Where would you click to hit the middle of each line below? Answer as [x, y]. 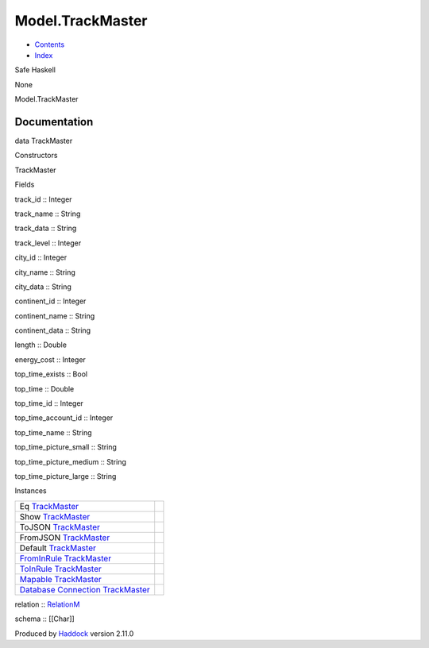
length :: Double [41, 345]
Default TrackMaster [58, 548]
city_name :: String [45, 272]
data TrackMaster [44, 141]
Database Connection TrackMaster [85, 589]
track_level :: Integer [48, 243]
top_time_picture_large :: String [66, 476]
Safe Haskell [35, 70]
